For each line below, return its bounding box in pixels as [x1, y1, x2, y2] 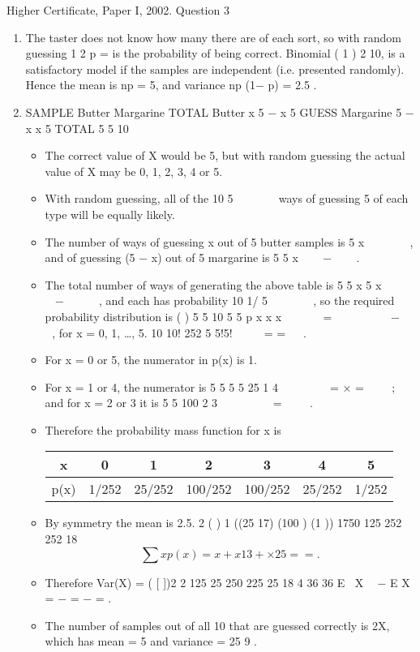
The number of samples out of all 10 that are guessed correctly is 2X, [45, 616, 390, 633]
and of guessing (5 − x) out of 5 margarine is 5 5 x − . [45, 249, 360, 266]
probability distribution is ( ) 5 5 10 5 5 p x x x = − [45, 307, 400, 324]
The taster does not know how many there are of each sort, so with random [25, 28, 402, 45]
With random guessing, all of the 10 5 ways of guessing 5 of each [45, 190, 409, 207]
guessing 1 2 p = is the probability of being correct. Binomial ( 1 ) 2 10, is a [25, 45, 405, 62]
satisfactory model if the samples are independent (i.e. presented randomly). [25, 60, 405, 77]
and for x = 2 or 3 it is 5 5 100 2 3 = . [45, 394, 313, 411]
